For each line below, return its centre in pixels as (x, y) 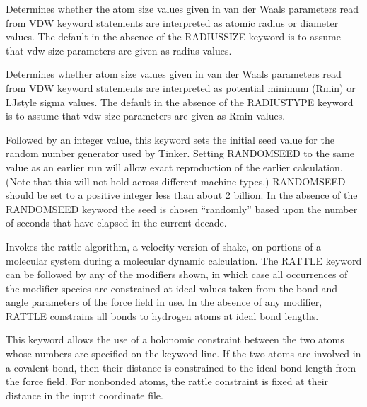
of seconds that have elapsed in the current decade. (116, 223)
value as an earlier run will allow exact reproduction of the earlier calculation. (174, 167)
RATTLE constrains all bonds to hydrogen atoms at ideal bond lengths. (162, 315)
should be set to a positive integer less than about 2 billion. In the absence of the (182, 195)
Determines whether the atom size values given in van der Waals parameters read (182, 8)
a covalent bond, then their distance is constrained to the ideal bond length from (181, 367)
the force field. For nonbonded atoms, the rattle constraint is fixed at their (167, 381)
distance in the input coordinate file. (85, 395)
